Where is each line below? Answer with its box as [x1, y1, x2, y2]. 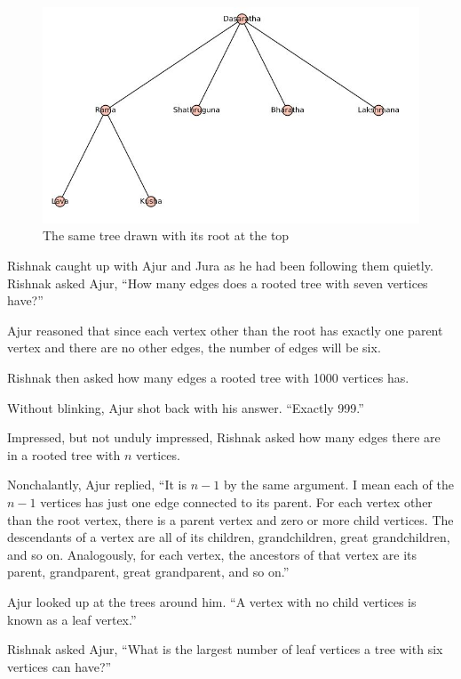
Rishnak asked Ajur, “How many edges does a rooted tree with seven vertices [7, 273, 428, 292]
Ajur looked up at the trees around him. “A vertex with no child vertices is [7, 592, 417, 610]
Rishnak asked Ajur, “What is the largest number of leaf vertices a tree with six [7, 640, 443, 659]
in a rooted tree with [7, 445, 121, 464]
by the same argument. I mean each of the [223, 475, 454, 494]
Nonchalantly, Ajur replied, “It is [7, 475, 187, 494]
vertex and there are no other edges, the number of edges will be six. [7, 338, 381, 357]
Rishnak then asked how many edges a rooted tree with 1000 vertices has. [7, 368, 409, 387]
